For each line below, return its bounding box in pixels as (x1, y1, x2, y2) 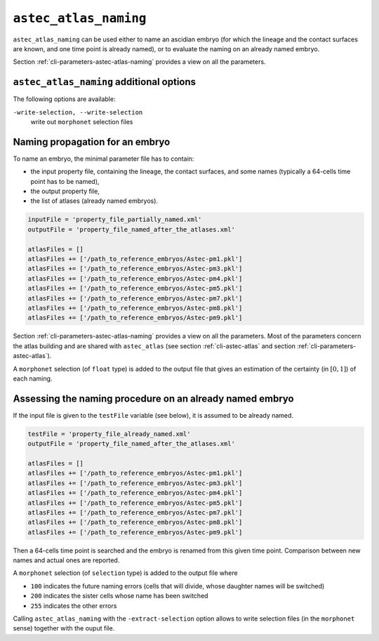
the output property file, (30, 187, 100, 196)
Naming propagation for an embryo (13, 136, 171, 147)
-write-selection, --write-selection (13, 108, 143, 116)
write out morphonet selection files (30, 118, 133, 126)
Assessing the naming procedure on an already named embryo (13, 392, 294, 404)
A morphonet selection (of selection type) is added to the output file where (13, 569, 238, 577)
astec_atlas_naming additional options (13, 76, 197, 88)
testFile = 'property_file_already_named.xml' (27, 430, 191, 438)
